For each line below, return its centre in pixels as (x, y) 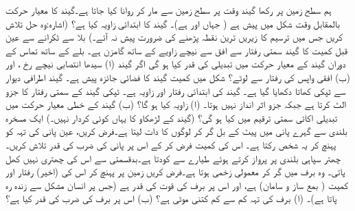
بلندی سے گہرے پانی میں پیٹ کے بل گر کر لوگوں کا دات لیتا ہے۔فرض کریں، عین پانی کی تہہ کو (176, 131)
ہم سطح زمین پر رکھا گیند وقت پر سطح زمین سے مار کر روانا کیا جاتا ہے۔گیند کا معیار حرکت (169, 10)
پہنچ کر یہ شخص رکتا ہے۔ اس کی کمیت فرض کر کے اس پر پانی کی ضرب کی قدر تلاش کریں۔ (171, 144)
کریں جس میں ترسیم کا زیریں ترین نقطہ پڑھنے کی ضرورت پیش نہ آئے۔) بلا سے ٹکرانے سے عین (174, 37)
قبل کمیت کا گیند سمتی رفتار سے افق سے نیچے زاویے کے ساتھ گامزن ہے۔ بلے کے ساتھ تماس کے (176, 50)
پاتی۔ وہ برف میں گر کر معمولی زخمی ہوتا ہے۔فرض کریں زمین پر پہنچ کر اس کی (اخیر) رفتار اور (175, 171)
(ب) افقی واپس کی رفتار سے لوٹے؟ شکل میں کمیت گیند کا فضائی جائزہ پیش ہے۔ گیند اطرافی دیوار (178, 77)
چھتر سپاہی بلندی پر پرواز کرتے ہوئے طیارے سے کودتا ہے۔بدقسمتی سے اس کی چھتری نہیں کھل (173, 158)
